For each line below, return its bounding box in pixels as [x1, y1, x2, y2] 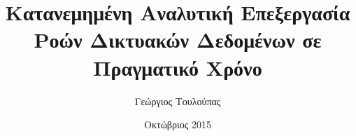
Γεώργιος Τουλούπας [134, 93, 221, 108]
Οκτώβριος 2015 [144, 117, 211, 132]
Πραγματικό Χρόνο [93, 53, 262, 81]
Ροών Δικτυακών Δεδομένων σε [34, 25, 322, 54]
